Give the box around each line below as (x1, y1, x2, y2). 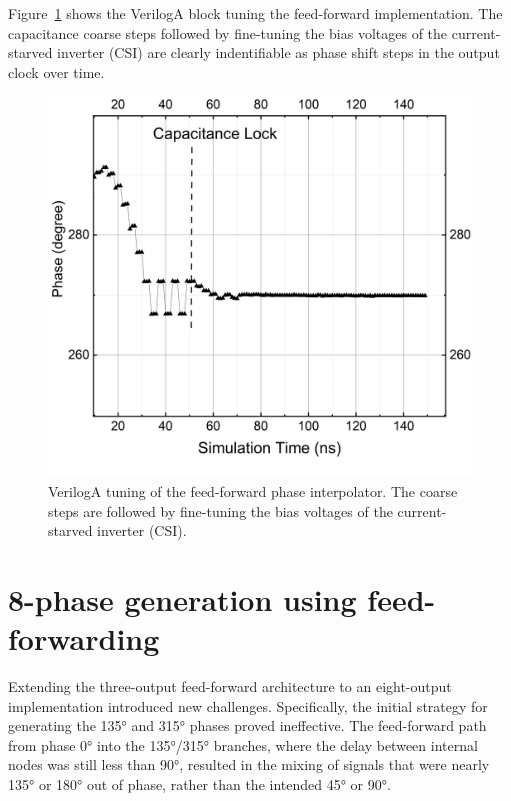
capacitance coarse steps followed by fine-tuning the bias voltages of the (8, 22, 448, 43)
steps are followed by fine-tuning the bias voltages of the (48, 500, 393, 521)
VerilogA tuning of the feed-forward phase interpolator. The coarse (48, 480, 458, 501)
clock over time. (8, 61, 105, 82)
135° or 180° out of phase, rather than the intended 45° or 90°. (8, 773, 391, 794)
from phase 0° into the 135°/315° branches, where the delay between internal (8, 734, 478, 755)
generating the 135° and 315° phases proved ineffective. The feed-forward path (8, 715, 487, 736)
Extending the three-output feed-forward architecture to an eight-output (8, 676, 452, 696)
